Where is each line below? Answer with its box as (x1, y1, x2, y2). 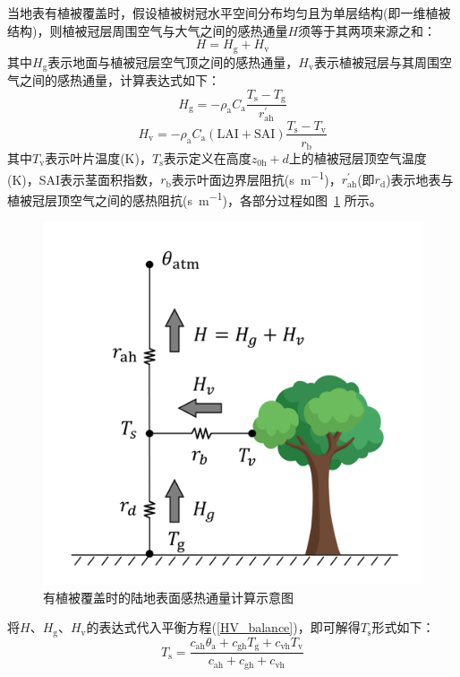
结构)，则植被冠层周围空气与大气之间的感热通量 (7, 21, 288, 39)
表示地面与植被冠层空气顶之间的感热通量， (47, 52, 299, 71)
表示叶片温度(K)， (45, 149, 152, 168)
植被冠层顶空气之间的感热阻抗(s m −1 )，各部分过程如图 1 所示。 (7, 187, 382, 209)
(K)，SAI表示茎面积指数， (7, 169, 161, 188)
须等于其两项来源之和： (298, 21, 437, 39)
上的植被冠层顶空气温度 (288, 149, 427, 168)
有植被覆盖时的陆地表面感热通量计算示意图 (43, 587, 294, 606)
